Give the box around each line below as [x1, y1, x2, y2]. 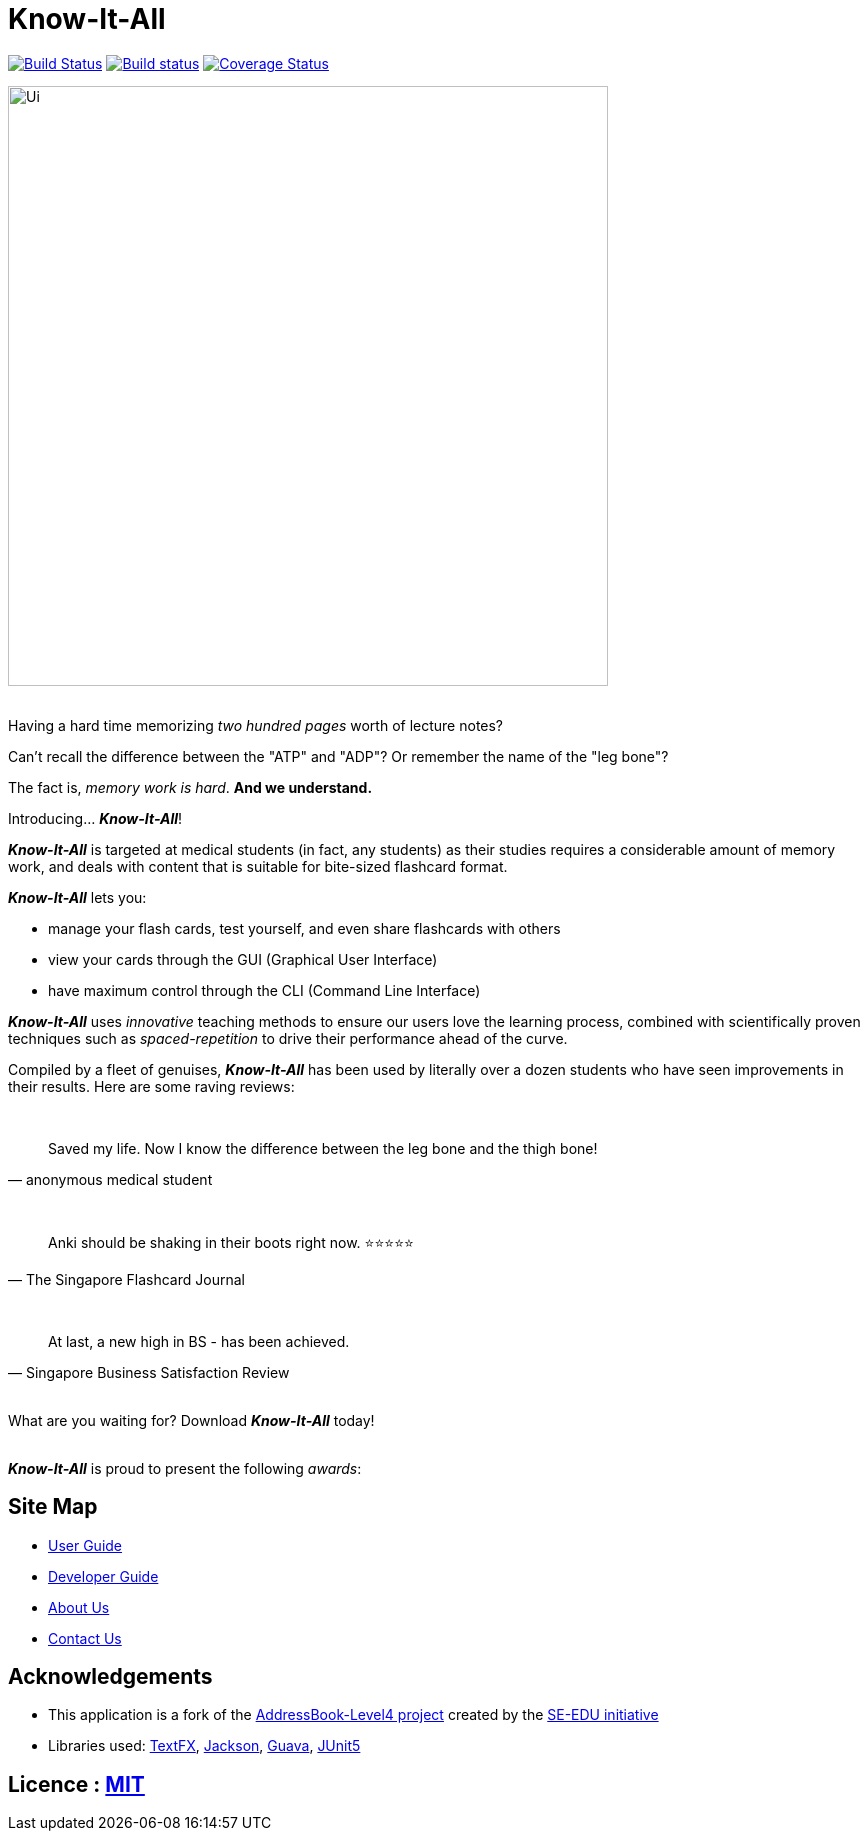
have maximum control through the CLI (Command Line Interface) [48, 981, 481, 999]
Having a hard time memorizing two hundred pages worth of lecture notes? [8, 716, 504, 734]
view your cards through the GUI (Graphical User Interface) [48, 950, 438, 968]
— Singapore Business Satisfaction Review [8, 1363, 290, 1381]
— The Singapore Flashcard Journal [8, 1270, 245, 1288]
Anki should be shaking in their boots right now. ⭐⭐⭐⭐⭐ [48, 1233, 414, 1251]
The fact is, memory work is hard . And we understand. [8, 778, 373, 796]
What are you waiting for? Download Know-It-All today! [8, 1411, 375, 1429]
